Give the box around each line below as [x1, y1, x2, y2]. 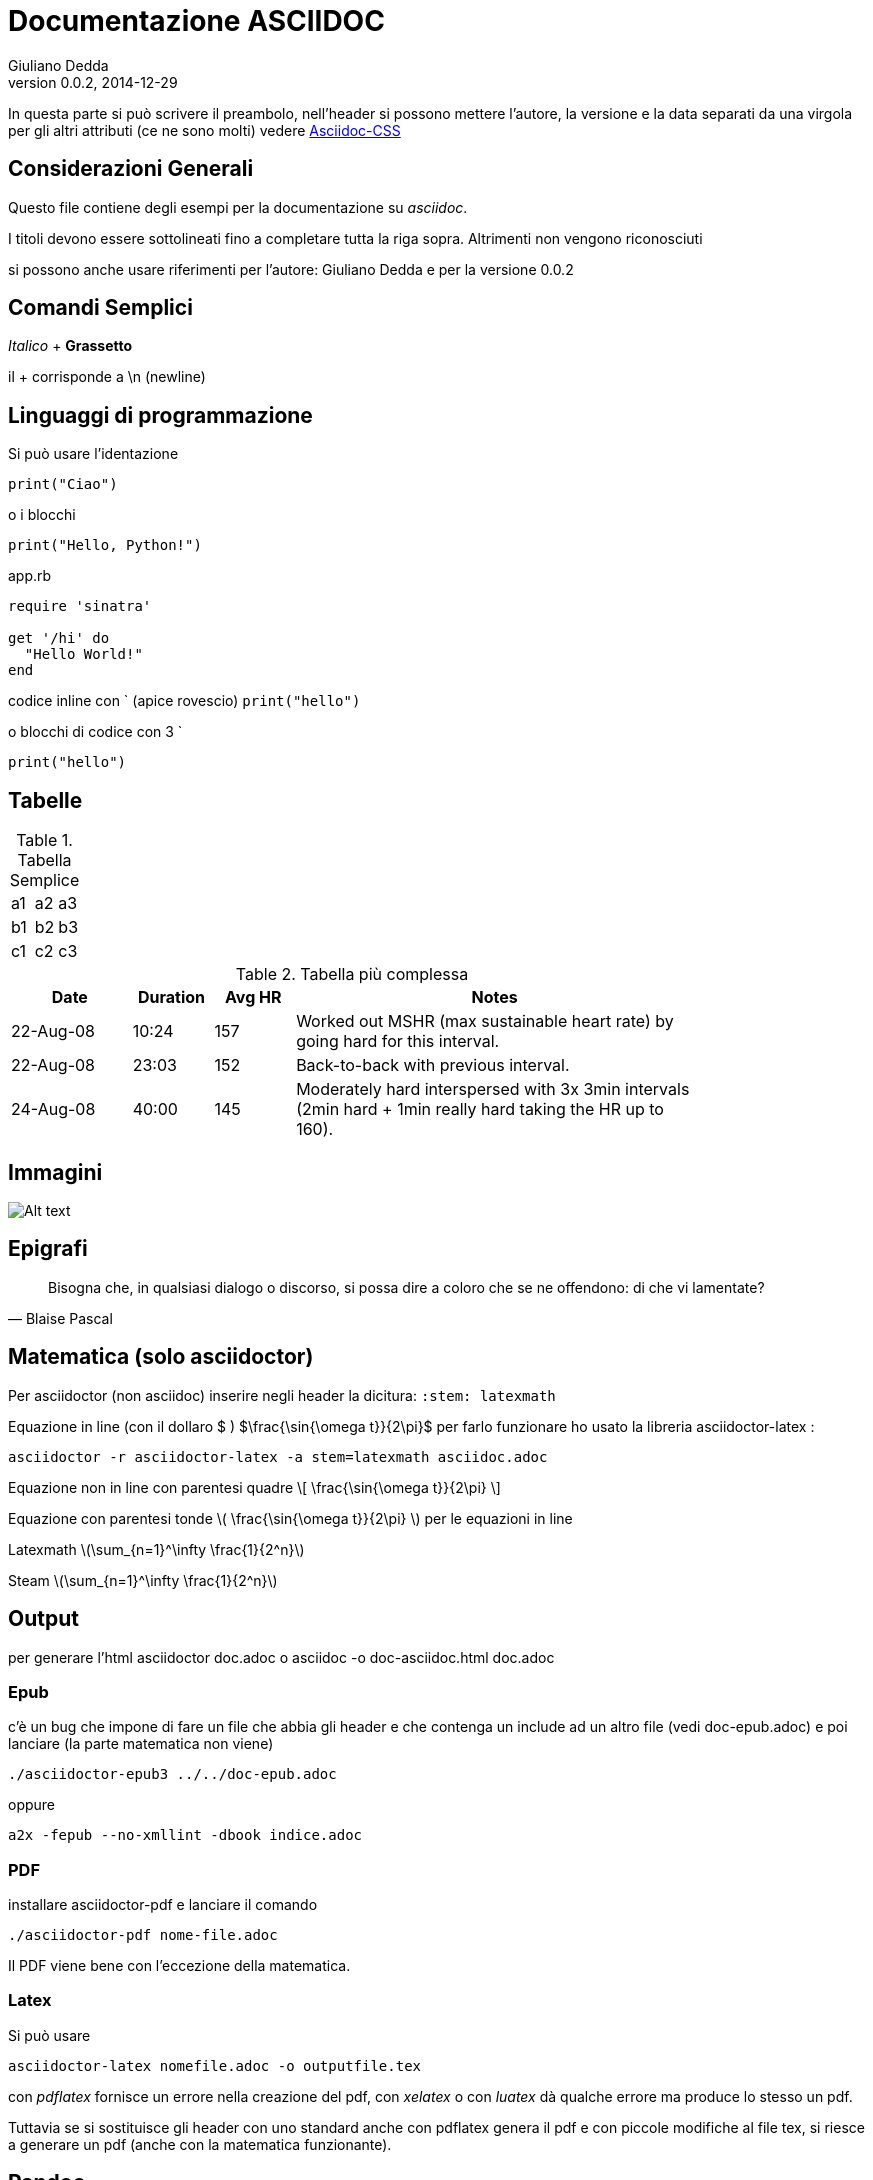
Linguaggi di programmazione [8, 402, 313, 428]
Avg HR [225, 987, 282, 1008]
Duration [137, 987, 206, 1008]
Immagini [8, 1159, 103, 1185]
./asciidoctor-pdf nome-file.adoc [8, 1927, 278, 1943]
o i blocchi [8, 506, 76, 524]
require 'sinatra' [8, 598, 152, 615]
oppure [8, 1796, 56, 1814]
